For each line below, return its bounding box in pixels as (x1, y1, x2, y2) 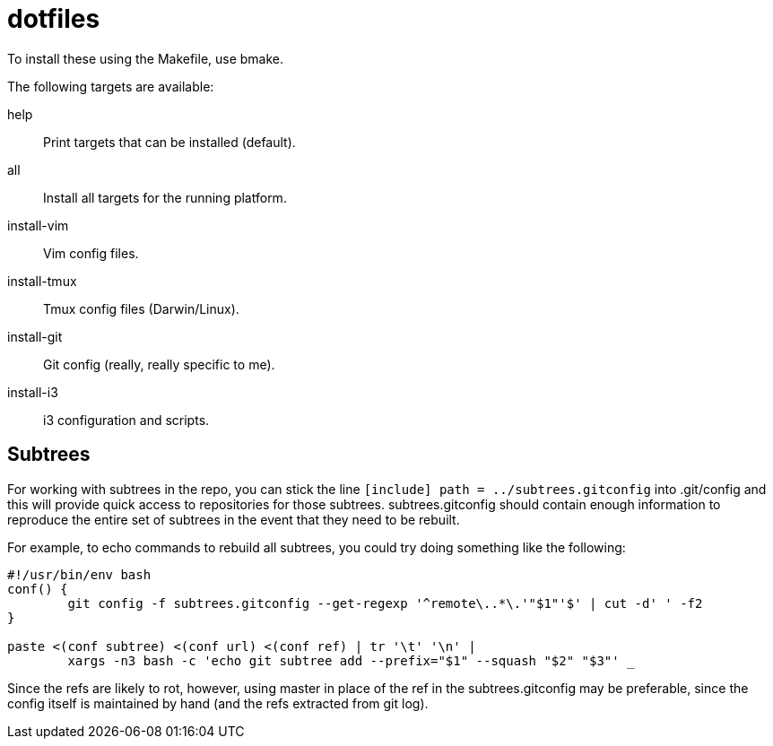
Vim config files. (43, 245, 139, 261)
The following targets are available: (7, 78, 214, 94)
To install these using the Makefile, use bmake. (7, 50, 284, 66)
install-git (7, 328, 63, 344)
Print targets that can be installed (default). (43, 134, 296, 150)
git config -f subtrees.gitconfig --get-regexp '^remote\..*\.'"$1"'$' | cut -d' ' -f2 (67, 595, 703, 611)
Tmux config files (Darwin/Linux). (43, 300, 239, 317)
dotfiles (7, 4, 100, 34)
